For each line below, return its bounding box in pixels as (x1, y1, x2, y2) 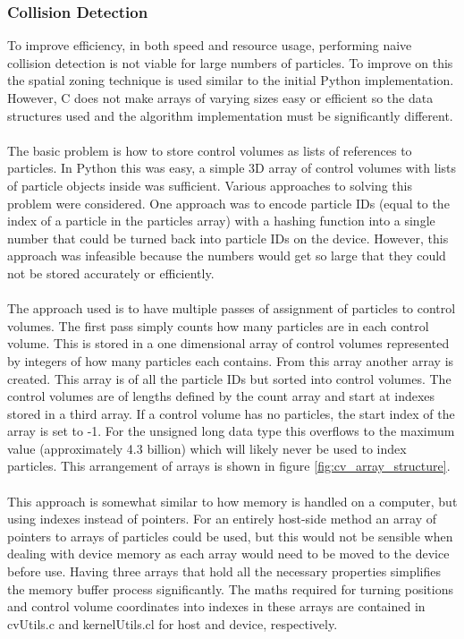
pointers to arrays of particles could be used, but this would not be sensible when (7, 526, 453, 545)
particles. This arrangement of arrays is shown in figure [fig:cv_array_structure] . (7, 456, 451, 475)
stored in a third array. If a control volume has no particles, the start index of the (7, 404, 455, 422)
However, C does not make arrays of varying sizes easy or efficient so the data (7, 89, 434, 106)
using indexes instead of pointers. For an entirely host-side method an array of (7, 509, 436, 528)
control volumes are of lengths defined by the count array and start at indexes (7, 387, 435, 405)
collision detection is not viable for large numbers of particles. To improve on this (7, 53, 453, 72)
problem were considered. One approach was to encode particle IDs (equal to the (7, 193, 450, 212)
